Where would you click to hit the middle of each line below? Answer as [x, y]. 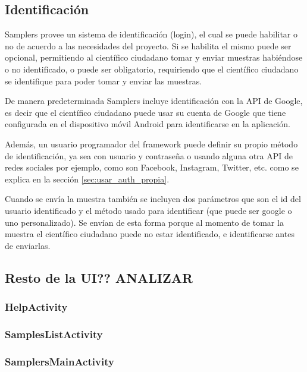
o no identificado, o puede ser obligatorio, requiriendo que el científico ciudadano [152, 69]
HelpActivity [36, 307]
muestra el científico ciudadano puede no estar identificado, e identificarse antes [150, 234]
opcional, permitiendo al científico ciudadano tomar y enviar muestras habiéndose [154, 57]
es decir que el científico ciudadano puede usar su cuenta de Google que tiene [145, 112]
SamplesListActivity [54, 334]
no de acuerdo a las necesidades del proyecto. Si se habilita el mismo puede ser [148, 45]
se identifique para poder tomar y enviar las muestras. [104, 81]
